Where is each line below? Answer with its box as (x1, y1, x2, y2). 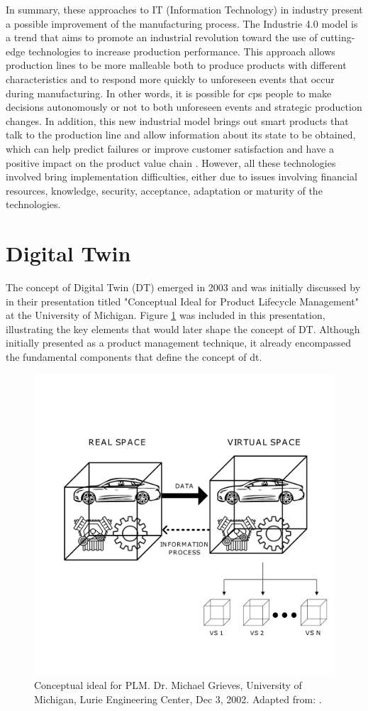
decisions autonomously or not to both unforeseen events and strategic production (6, 99, 362, 114)
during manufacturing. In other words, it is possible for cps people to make (6, 85, 332, 100)
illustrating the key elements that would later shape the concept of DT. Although (6, 321, 360, 336)
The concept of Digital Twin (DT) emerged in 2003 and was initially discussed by (6, 280, 361, 295)
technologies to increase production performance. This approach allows (28, 43, 335, 58)
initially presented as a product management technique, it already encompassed (6, 335, 351, 350)
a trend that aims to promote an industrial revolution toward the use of (6, 30, 318, 45)
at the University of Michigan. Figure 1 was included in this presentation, (6, 308, 325, 322)
